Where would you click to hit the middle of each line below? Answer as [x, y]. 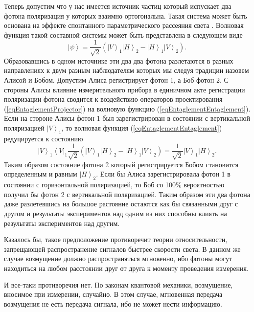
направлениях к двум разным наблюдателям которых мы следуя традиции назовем [127, 70]
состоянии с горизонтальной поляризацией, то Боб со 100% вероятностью [114, 185]
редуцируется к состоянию [44, 138]
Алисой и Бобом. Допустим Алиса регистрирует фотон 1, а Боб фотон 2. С [116, 80]
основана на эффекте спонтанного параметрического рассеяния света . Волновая [124, 25]
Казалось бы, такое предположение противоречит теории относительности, [116, 239]
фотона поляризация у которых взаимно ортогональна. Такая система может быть [126, 15]
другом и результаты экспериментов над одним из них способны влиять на [115, 213]
